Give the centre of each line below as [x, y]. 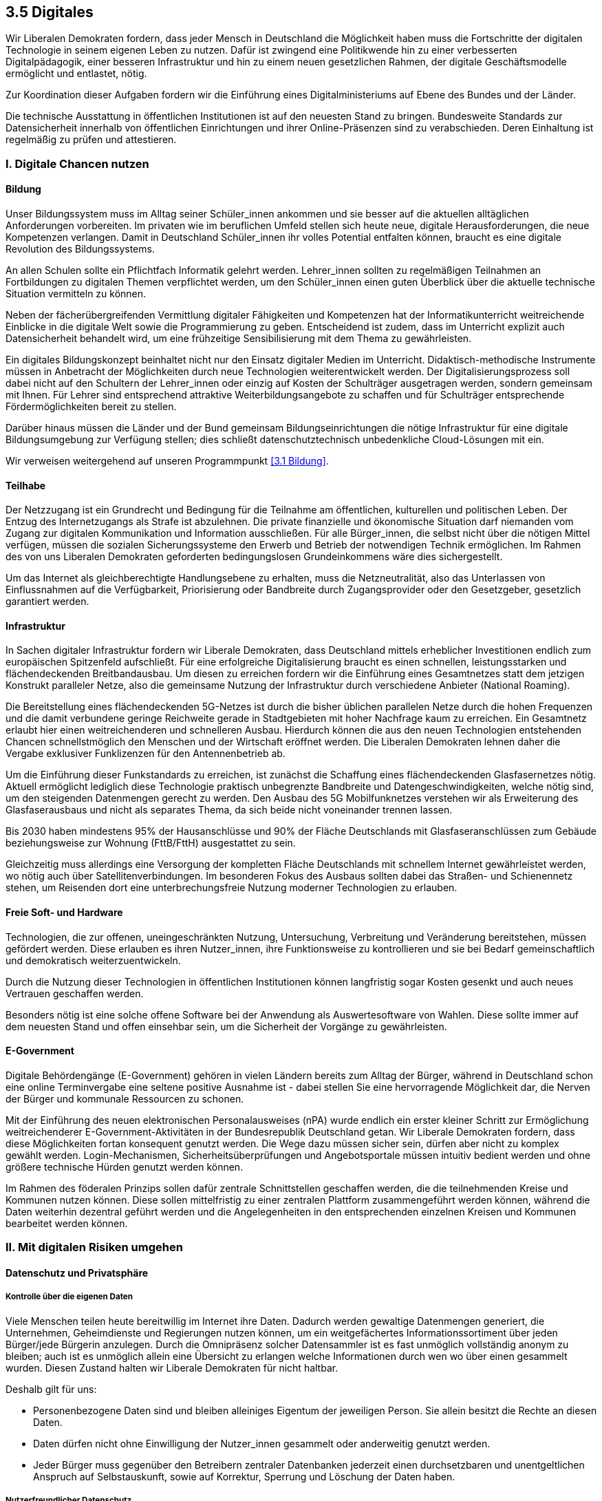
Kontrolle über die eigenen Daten [69, 1297]
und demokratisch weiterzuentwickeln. [93, 960]
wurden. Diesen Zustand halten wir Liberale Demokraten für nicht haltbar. [172, 1367]
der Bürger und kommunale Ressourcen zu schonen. [125, 1098]
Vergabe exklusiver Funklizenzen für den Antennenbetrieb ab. [146, 754]
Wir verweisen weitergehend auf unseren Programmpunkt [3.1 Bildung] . [167, 461]
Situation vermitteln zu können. [76, 294]
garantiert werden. [47, 602]
